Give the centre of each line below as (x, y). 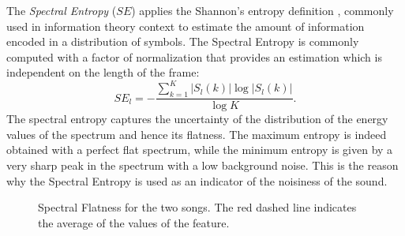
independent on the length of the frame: (103, 72)
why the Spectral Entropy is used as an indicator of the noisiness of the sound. (197, 180)
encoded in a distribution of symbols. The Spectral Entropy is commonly (183, 41)
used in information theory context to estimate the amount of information (186, 26)
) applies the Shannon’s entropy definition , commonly (262, 10)
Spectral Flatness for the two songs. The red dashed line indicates (197, 207)
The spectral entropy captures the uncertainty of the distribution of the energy (197, 119)
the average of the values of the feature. (134, 222)
